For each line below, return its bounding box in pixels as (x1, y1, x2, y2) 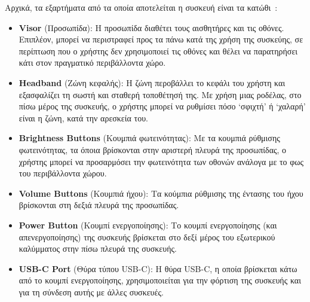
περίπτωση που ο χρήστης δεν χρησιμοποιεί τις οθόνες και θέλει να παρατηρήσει (19, 44, 298, 57)
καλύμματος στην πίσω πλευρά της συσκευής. (19, 242, 177, 255)
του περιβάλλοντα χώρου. (19, 167, 107, 179)
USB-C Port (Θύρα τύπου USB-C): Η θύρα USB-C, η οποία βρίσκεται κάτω (19, 262, 297, 274)
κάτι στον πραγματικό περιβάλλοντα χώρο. (19, 56, 166, 69)
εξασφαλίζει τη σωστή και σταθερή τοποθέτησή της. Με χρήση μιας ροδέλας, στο (19, 88, 302, 100)
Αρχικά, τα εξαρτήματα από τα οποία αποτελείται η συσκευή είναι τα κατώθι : (5, 1, 278, 13)
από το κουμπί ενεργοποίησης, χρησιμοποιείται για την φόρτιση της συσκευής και (19, 274, 301, 286)
